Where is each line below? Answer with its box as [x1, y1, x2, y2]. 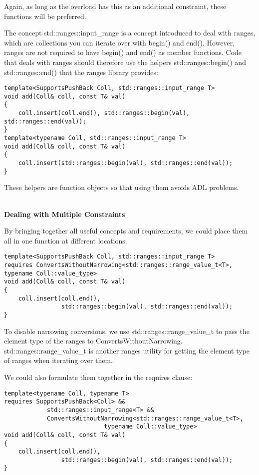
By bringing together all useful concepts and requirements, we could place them [4, 225, 248, 236]
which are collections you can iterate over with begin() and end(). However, [4, 37, 235, 47]
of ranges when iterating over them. [4, 355, 113, 365]
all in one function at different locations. [4, 235, 127, 245]
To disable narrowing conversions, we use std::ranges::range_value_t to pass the [4, 325, 250, 336]
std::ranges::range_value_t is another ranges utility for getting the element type [4, 345, 250, 355]
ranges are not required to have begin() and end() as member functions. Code [4, 47, 242, 57]
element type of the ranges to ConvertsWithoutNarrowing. [4, 335, 183, 346]
